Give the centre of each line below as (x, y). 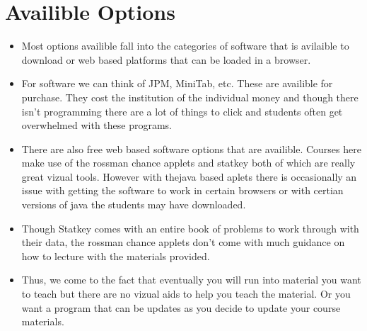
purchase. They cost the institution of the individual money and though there (190, 97)
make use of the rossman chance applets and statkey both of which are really (188, 163)
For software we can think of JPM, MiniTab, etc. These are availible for (177, 83)
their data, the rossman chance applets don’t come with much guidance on (183, 242)
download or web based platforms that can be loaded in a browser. (166, 59)
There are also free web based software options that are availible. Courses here (191, 148)
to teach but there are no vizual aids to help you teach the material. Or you (186, 294)
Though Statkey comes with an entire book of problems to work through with (190, 228)
